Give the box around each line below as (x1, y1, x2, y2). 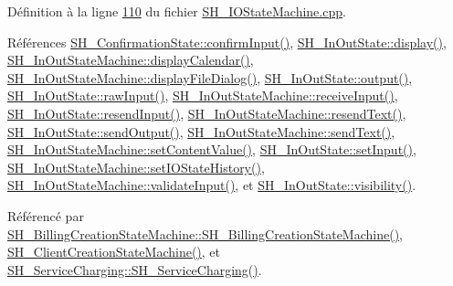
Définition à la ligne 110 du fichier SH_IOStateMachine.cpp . (7, 2, 346, 20)
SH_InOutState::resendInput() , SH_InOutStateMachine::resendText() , (7, 103, 406, 122)
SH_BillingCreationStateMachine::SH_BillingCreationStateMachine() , (7, 224, 404, 243)
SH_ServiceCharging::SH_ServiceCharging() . (7, 260, 262, 279)
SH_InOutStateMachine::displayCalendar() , (7, 50, 254, 69)
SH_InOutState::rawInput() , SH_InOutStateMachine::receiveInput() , (7, 86, 398, 105)
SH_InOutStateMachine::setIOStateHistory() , (7, 157, 265, 176)
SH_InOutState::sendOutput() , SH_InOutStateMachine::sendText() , (7, 122, 395, 141)
